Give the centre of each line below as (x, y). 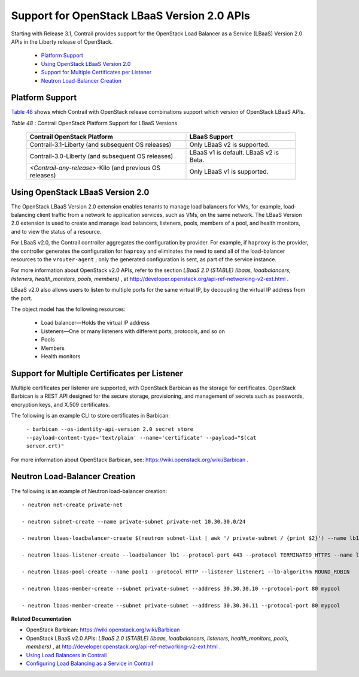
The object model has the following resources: (68, 309)
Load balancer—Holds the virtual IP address (95, 323)
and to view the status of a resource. (56, 231)
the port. (22, 298)
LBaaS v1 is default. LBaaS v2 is (234, 153)
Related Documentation (41, 619)
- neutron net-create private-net (72, 504)
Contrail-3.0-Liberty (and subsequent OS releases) (101, 156)
